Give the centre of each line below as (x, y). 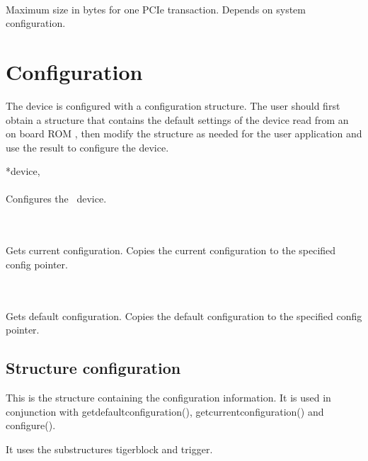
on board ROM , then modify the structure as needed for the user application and (184, 133)
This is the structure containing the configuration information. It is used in (168, 398)
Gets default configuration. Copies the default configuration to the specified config (184, 315)
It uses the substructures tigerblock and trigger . (109, 449)
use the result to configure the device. (87, 147)
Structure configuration (93, 368)
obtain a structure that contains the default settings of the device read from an (177, 119)
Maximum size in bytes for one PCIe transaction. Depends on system (156, 9)
